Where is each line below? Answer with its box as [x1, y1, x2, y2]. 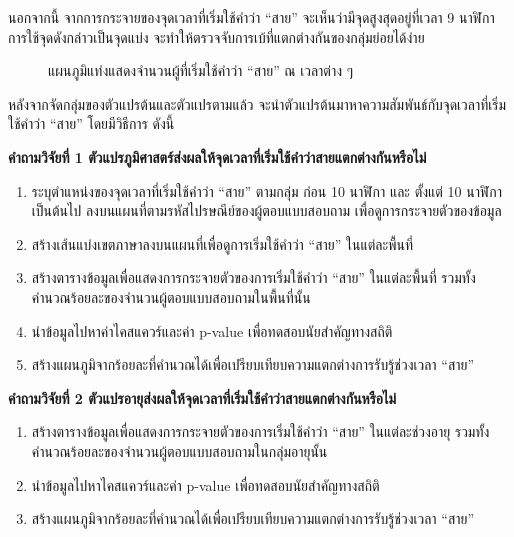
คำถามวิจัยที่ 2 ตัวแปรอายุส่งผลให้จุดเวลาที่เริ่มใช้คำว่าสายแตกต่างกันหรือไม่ [8, 387, 397, 408]
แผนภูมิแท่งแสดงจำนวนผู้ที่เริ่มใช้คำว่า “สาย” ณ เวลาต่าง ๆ [48, 60, 354, 81]
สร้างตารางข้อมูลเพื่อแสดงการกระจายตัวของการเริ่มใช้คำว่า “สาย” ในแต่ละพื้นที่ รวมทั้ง [31, 267, 476, 288]
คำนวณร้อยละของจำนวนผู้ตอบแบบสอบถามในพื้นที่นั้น [31, 286, 311, 307]
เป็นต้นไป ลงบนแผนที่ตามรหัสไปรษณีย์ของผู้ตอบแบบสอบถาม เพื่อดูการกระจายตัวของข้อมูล [31, 200, 502, 221]
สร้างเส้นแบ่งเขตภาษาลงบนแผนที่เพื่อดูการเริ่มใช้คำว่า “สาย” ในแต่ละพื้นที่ [31, 233, 414, 254]
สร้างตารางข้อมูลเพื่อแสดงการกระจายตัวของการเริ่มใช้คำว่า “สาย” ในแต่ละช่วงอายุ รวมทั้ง [31, 421, 490, 442]
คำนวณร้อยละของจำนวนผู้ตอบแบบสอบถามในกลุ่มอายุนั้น [31, 440, 328, 461]
